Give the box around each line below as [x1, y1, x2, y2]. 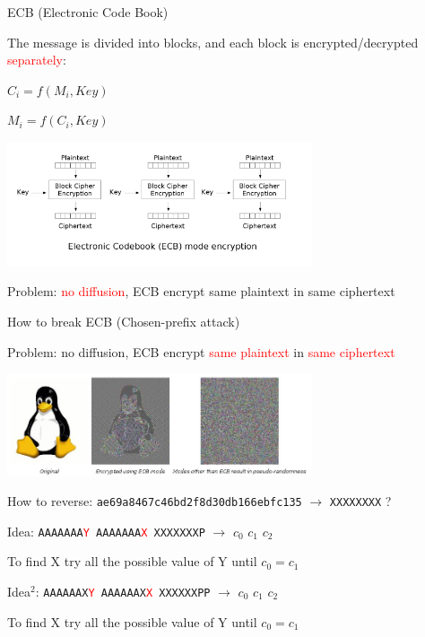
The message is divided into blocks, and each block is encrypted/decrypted [7, 32, 419, 51]
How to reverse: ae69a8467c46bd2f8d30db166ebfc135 [7, 492, 302, 510]
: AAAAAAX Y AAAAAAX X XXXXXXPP [35, 582, 211, 600]
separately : [7, 50, 66, 69]
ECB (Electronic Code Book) [7, 3, 169, 21]
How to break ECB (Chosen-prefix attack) [7, 312, 240, 331]
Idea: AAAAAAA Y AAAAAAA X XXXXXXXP [7, 521, 205, 540]
